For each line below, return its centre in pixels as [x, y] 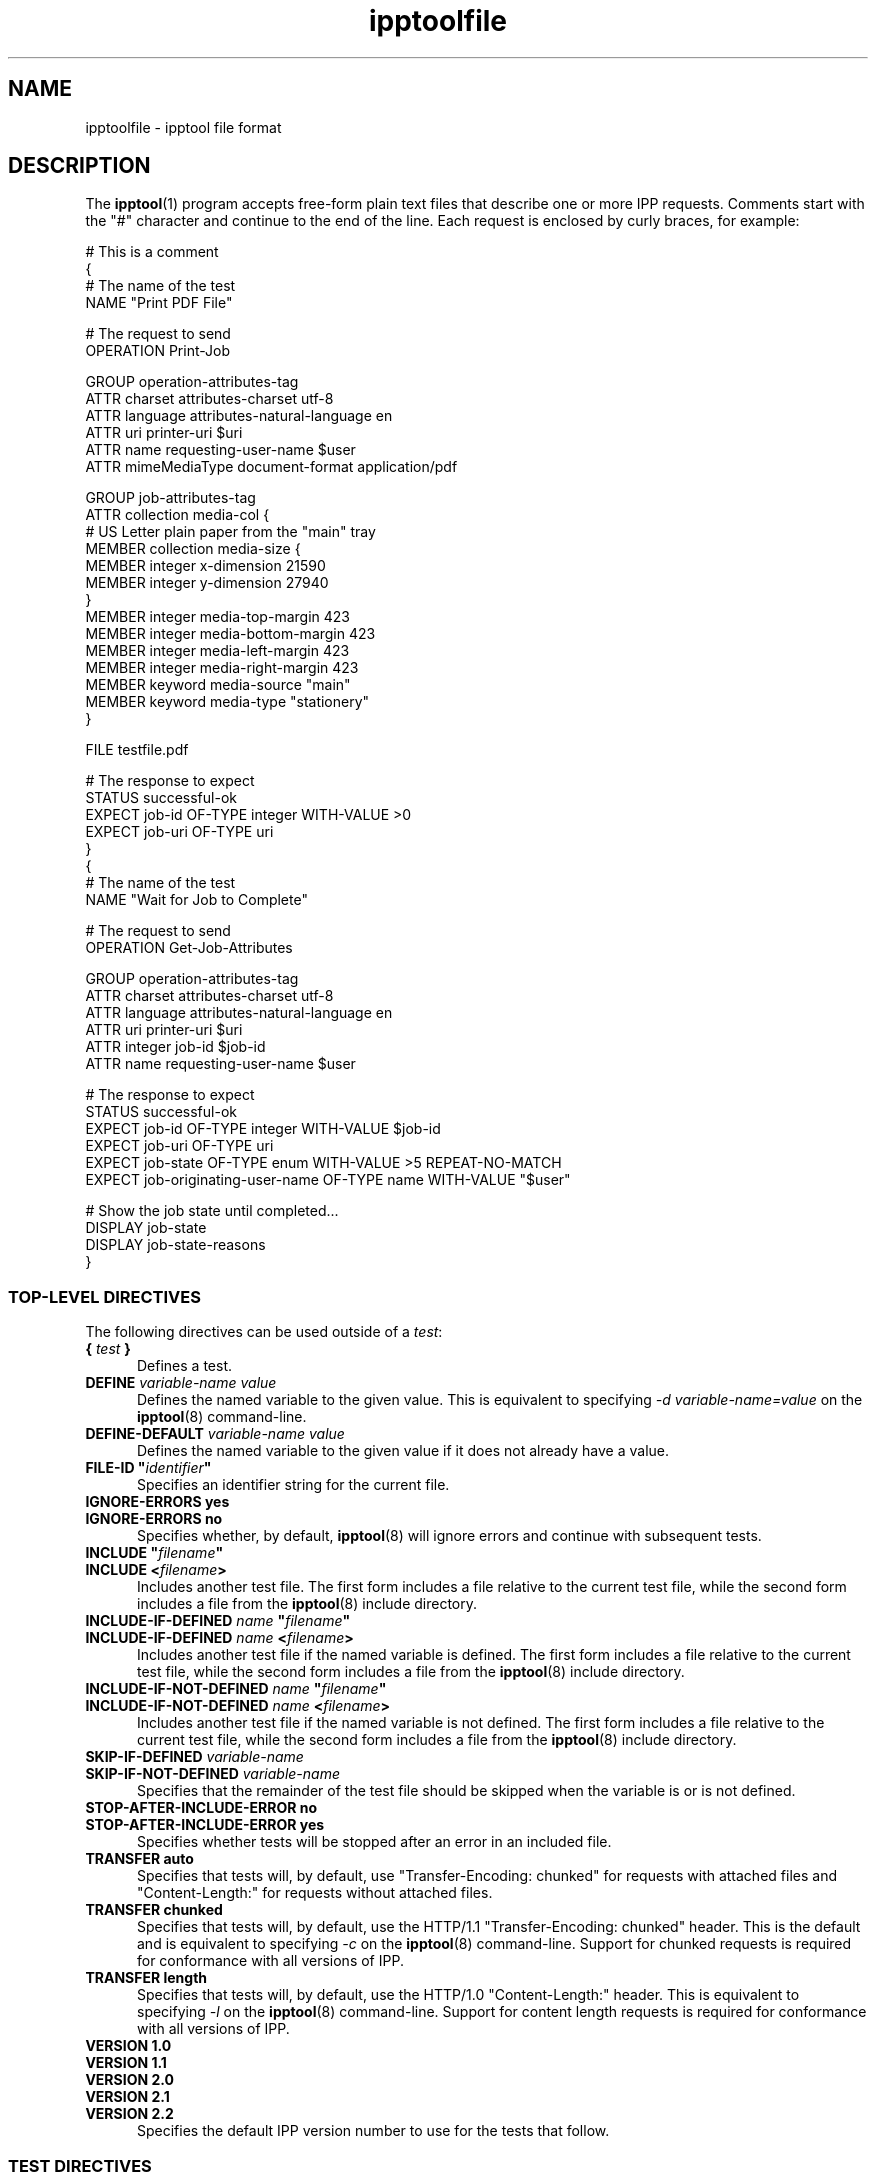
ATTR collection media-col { [177, 515]
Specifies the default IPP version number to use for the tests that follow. [373, 2131]
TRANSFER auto [139, 1859]
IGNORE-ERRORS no [154, 1519]
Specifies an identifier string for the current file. [293, 1485]
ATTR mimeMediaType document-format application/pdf [271, 467]
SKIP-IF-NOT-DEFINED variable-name [213, 1774]
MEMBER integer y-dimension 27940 [207, 583]
